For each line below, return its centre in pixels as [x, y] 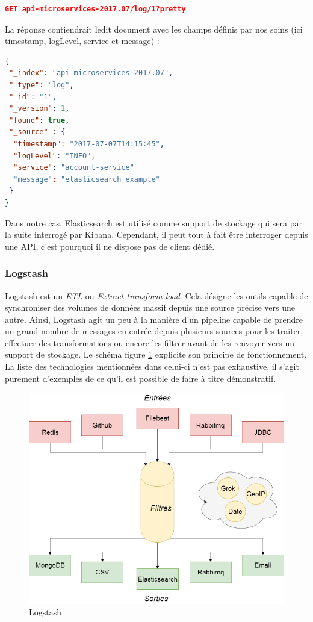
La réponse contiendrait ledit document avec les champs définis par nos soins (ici [154, 29]
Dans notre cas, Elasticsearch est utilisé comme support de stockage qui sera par [153, 222]
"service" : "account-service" [74, 168]
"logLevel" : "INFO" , [54, 156]
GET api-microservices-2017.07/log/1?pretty [95, 9]
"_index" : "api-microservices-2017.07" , [91, 73]
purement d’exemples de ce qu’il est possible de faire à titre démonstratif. [141, 378]
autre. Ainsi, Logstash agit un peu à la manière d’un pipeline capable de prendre [154, 319]
